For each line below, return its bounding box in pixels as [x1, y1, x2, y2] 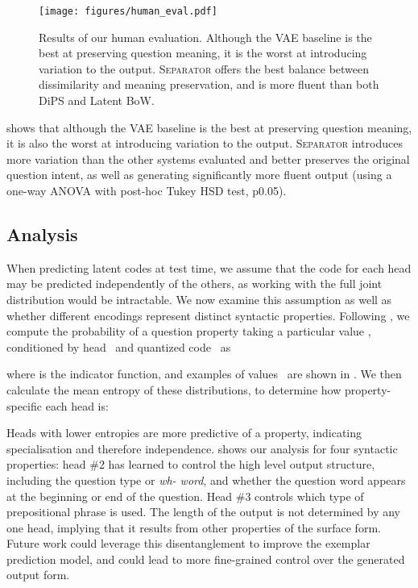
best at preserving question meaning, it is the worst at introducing [39, 44, 367, 61]
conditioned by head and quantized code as [6, 338, 231, 355]
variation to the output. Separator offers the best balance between [39, 60, 370, 77]
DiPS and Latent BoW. [39, 92, 155, 109]
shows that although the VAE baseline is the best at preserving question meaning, [6, 119, 412, 136]
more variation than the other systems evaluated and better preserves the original [6, 150, 410, 167]
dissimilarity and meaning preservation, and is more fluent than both [39, 76, 379, 93]
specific [6, 397, 43, 414]
